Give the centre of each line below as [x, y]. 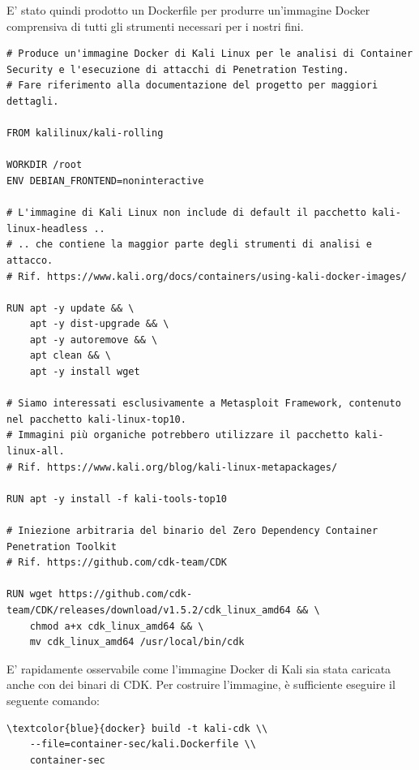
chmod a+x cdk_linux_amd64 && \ [117, 626]
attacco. [30, 260]
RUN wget [30, 594]
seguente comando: [53, 700]
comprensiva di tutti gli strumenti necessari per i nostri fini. [155, 26]
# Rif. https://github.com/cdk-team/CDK [117, 563]
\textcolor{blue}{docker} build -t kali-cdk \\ [137, 728]
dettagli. [33, 101]
